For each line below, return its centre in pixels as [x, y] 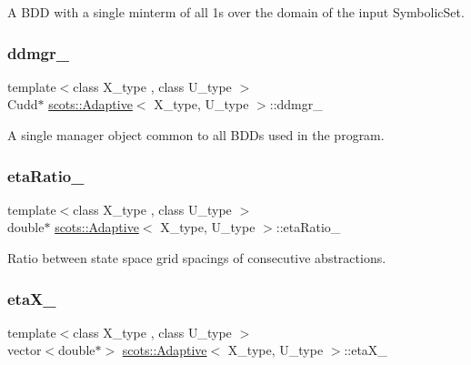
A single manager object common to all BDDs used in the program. [196, 135]
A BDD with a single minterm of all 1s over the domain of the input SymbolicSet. [236, 12]
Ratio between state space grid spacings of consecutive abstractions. [197, 258]
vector [25, 350]
